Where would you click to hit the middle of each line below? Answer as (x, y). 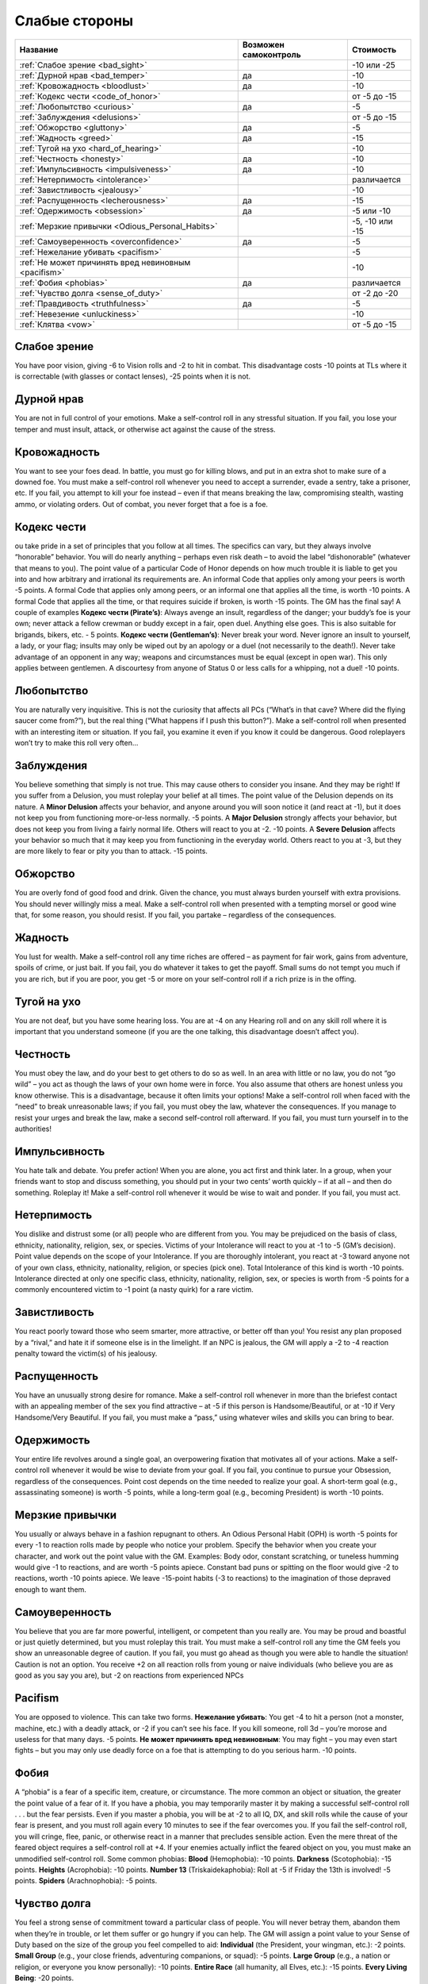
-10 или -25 (373, 65)
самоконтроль (271, 54)
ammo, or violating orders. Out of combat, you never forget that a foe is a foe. (141, 504)
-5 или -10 (371, 210)
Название (39, 49)
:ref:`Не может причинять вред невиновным (105, 262)
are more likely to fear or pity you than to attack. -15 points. (111, 851)
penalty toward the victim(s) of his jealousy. (86, 1354)
